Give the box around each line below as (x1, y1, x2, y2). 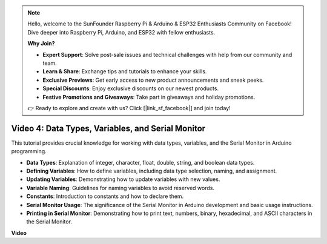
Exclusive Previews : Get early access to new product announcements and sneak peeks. (42, 76, 264, 84)
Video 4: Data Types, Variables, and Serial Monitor (11, 123, 206, 133)
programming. (11, 148, 47, 155)
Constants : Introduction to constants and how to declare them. (26, 193, 184, 200)
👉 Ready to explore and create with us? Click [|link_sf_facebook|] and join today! (27, 104, 231, 111)
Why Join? (27, 40, 55, 47)
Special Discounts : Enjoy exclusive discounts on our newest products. (42, 85, 219, 92)
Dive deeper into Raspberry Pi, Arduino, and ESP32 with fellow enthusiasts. (27, 28, 216, 36)
